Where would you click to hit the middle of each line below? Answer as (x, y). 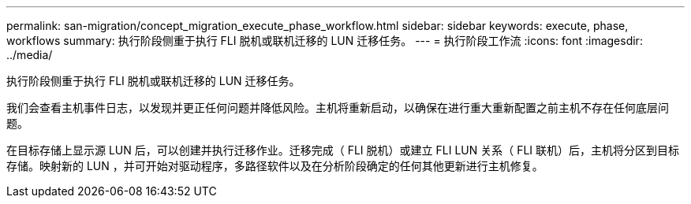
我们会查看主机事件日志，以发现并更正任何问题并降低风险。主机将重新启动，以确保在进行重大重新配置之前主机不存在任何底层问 (338, 108)
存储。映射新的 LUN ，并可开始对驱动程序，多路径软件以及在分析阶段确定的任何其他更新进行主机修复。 (275, 166)
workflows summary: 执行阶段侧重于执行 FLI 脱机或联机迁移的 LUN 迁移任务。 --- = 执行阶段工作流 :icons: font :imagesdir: (325, 41)
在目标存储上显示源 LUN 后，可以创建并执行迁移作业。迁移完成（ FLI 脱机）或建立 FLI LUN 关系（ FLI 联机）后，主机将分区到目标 (343, 150)
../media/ (30, 55)
